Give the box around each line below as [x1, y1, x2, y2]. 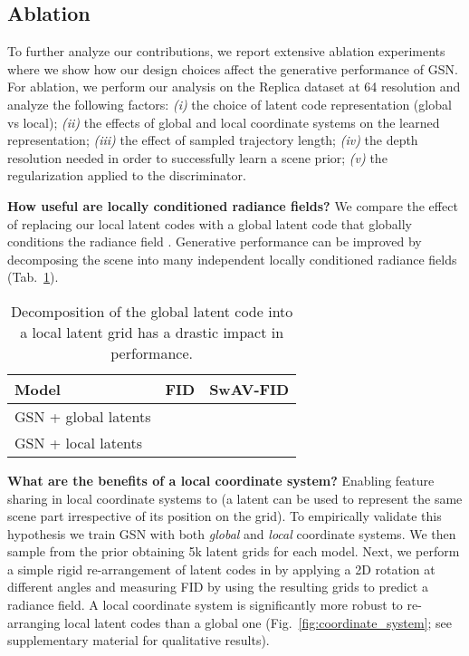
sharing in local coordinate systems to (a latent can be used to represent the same [7, 488, 463, 507]
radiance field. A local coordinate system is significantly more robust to [7, 595, 403, 614]
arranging [7, 613, 61, 632]
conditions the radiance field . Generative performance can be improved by [7, 232, 422, 251]
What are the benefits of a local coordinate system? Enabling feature [7, 470, 435, 489]
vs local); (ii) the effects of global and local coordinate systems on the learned [7, 112, 440, 131]
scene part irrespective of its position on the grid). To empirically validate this [7, 506, 442, 526]
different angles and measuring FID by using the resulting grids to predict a [7, 577, 428, 596]
